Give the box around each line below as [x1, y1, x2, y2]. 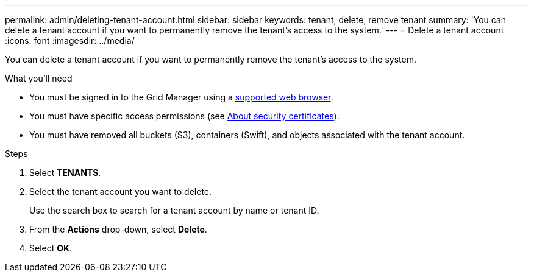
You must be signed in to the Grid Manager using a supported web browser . [29, 92, 333, 102]
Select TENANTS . [29, 167, 101, 178]
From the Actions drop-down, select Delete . [29, 224, 207, 234]
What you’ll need [5, 73, 73, 83]
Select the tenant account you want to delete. [29, 186, 212, 197]
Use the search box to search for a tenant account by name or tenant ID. [29, 205, 319, 216]
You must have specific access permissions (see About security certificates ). [29, 111, 340, 121]
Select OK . [29, 243, 73, 253]
